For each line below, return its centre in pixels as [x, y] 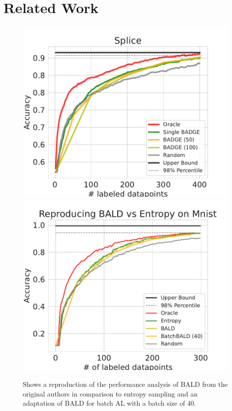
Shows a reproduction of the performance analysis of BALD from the [125, 384]
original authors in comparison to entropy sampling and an [110, 393]
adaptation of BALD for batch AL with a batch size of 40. [109, 403]
